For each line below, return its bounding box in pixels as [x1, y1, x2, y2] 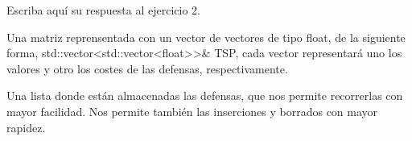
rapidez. [6, 118, 46, 135]
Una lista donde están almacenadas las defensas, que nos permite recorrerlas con [6, 87, 403, 104]
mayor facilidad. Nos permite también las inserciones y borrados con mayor [6, 102, 378, 119]
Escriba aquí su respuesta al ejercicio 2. [6, 2, 200, 18]
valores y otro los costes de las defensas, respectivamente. [6, 60, 288, 77]
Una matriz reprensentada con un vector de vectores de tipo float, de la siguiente [6, 28, 406, 45]
